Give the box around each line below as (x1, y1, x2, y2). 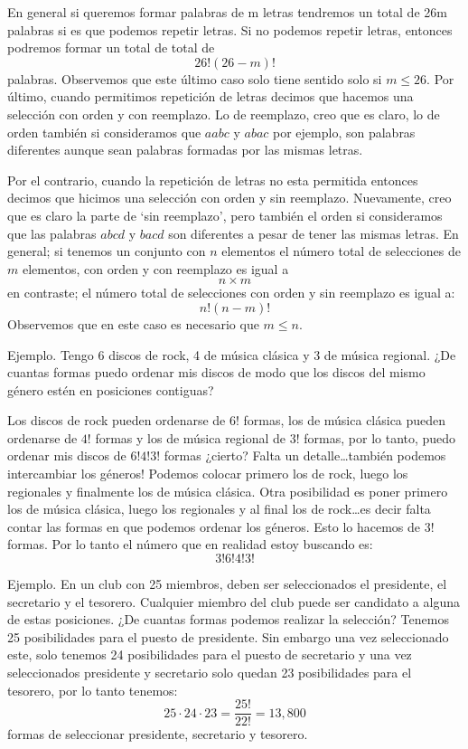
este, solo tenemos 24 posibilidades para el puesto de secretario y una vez (7, 645, 412, 664)
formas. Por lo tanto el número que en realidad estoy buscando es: (7, 535, 373, 554)
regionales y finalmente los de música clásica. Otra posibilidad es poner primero (7, 481, 448, 500)
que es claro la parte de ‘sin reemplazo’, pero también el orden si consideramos (7, 205, 443, 224)
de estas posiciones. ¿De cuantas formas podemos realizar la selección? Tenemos (7, 610, 449, 629)
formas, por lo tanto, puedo (304, 428, 456, 447)
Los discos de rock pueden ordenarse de (7, 411, 226, 430)
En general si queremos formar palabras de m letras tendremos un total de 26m (7, 3, 447, 21)
